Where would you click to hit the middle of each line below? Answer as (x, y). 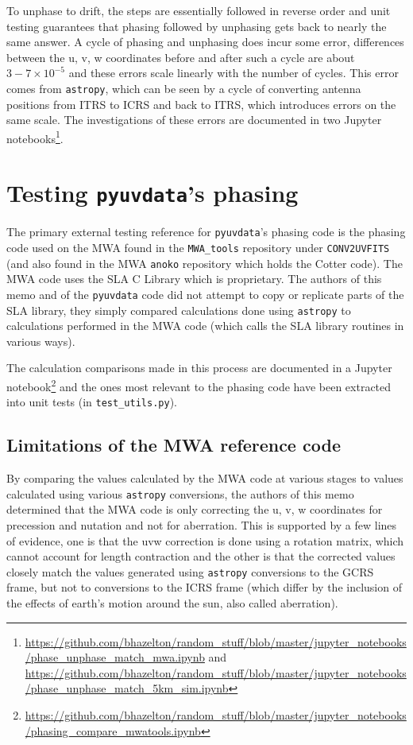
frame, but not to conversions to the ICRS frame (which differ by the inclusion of (204, 587)
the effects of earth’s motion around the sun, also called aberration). (172, 602)
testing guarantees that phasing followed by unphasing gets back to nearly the (197, 26)
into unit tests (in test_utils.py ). (92, 402)
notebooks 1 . (35, 137)
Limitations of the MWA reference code (174, 445)
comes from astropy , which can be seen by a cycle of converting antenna (184, 88)
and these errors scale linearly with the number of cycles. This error (234, 73)
